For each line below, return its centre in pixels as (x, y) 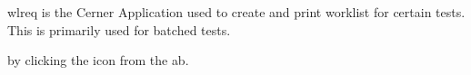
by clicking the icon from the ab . (98, 60)
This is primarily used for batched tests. (119, 29)
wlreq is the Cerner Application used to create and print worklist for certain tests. (236, 12)
